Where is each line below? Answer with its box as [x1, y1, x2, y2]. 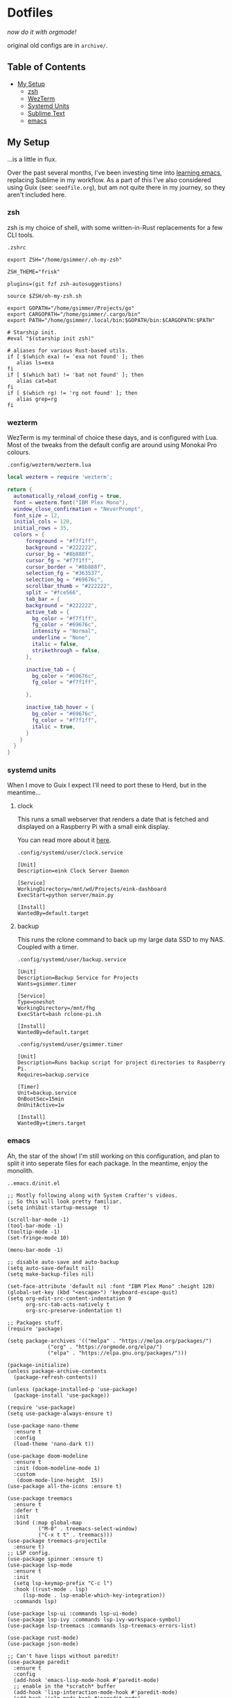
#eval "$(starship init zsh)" [7, 334, 95, 342]
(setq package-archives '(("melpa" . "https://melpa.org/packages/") [7, 1337, 213, 1344]
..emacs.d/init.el [7, 1179, 60, 1187]
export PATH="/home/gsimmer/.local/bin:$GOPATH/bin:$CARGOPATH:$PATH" [7, 316, 215, 323]
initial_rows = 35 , [13, 525, 70, 532]
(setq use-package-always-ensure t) [7, 1410, 113, 1417]
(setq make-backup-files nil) [7, 1271, 95, 1278]
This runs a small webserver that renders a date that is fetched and [17, 815, 209, 823]
